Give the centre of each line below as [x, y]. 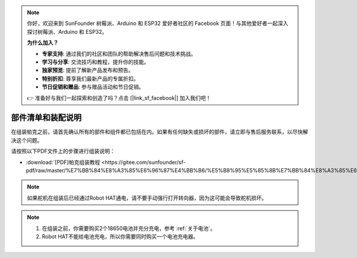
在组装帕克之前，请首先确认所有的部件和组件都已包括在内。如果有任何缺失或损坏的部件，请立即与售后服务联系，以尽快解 [159, 132]
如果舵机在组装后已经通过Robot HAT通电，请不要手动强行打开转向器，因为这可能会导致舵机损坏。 [147, 198]
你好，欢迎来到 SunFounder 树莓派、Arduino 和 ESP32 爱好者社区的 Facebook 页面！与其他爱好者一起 [152, 23]
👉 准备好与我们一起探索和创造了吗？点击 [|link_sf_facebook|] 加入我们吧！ [119, 97]
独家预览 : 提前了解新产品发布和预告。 [88, 70]
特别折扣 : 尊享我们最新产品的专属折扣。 [90, 78]
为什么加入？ [43, 43]
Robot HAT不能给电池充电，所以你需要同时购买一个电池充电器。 [120, 236]
